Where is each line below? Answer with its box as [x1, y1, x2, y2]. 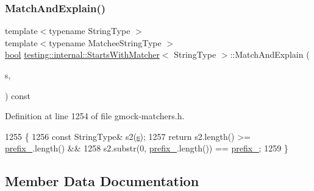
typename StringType [49, 24, 130, 37]
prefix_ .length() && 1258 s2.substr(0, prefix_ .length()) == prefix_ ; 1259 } [5, 142, 288, 155]
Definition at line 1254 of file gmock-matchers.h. [5, 109, 185, 122]
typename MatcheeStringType [49, 36, 162, 49]
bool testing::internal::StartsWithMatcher [5, 48, 160, 61]
